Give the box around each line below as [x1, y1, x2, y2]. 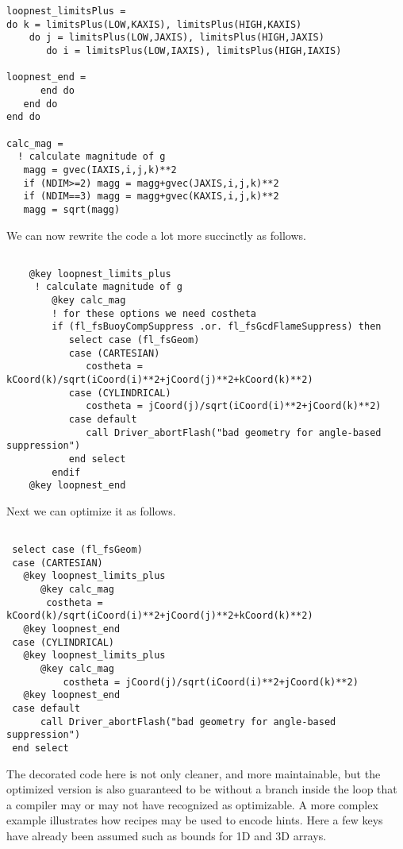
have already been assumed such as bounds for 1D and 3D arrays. [6, 828, 327, 844]
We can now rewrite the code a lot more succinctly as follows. [6, 226, 306, 243]
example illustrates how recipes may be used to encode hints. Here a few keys [6, 812, 383, 828]
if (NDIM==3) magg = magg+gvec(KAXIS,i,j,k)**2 [23, 191, 279, 203]
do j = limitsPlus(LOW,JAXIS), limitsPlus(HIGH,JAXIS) [29, 32, 324, 44]
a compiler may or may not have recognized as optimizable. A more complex [6, 796, 378, 812]
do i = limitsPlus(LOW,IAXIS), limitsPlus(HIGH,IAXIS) [46, 44, 342, 56]
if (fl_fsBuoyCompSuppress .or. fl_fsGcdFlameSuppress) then [52, 321, 382, 333]
